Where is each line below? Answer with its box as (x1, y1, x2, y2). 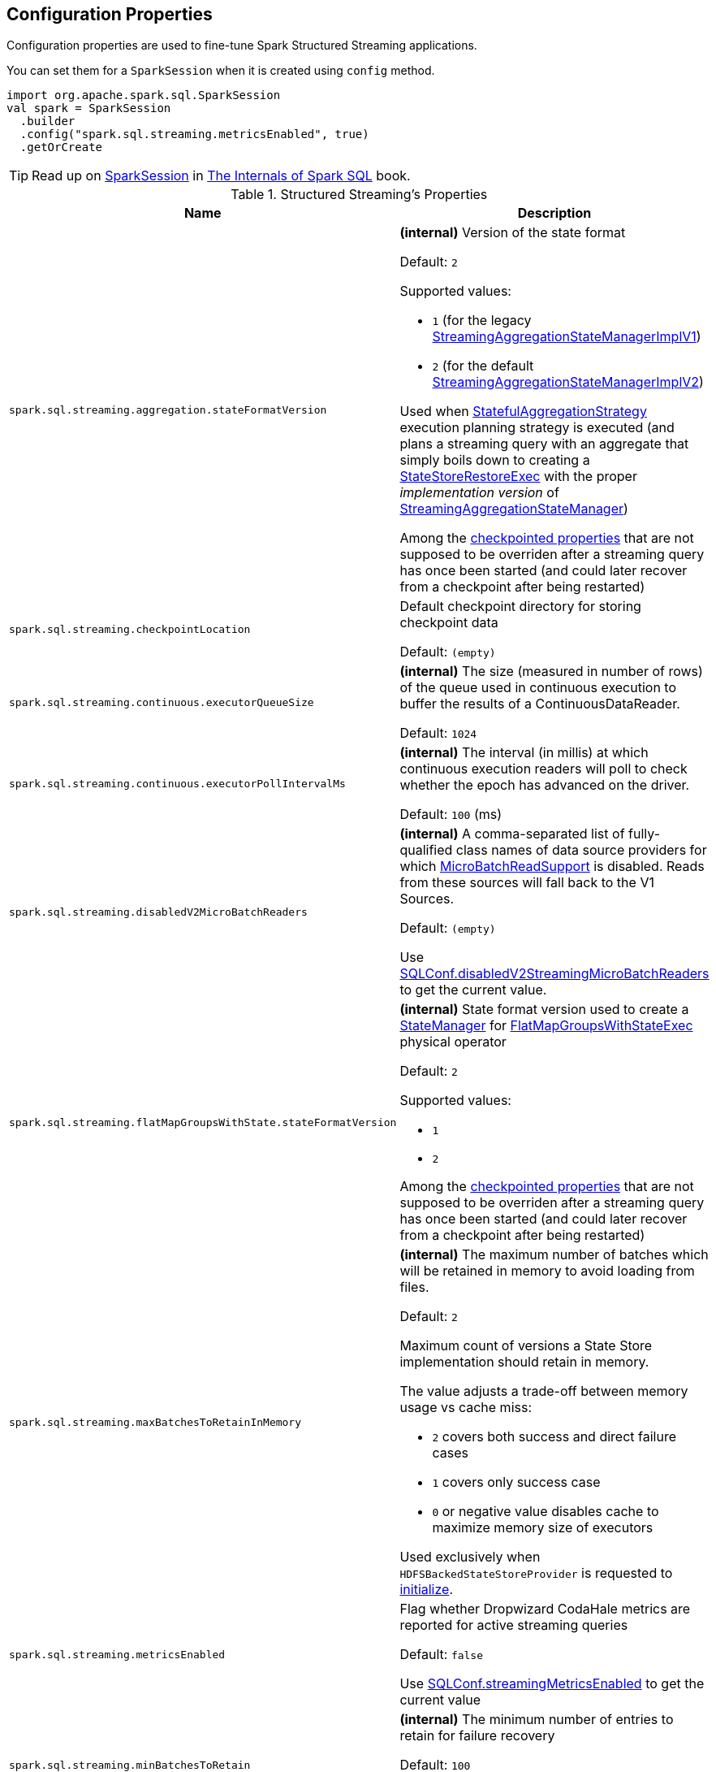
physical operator (399, 1033, 507, 1051)
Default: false (399, 1646, 484, 1663)
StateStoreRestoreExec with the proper (399, 468, 637, 485)
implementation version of (399, 484, 559, 501)
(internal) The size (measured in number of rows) (399, 663, 703, 680)
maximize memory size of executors (432, 1519, 653, 1536)
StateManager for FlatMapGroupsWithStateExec (399, 1017, 693, 1034)
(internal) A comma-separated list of (399, 825, 625, 843)
